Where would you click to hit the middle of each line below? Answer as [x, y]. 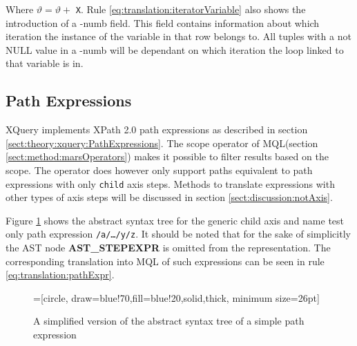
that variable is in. [45, 63]
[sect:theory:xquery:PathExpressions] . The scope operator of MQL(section [162, 143]
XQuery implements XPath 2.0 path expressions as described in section [157, 129]
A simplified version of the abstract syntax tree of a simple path [169, 321]
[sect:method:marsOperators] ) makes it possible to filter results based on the [167, 156]
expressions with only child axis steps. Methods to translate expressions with [170, 183]
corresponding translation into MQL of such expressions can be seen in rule [165, 261]
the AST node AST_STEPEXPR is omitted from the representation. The [168, 248]
